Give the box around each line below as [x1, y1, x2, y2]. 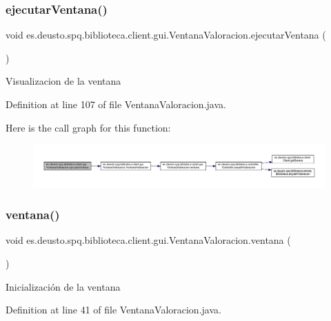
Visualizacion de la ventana [6, 74, 121, 88]
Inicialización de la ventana [6, 279, 121, 293]
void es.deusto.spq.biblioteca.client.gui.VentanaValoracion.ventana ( [6, 233, 291, 247]
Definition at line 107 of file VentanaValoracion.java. [6, 97, 226, 111]
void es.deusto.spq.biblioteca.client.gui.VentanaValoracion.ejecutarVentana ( [6, 28, 326, 42]
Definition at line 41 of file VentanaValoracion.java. [6, 302, 221, 317]
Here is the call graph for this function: [6, 120, 171, 134]
